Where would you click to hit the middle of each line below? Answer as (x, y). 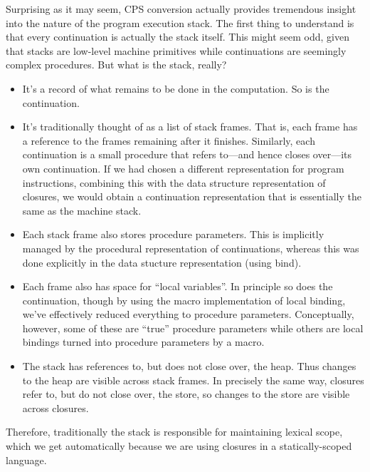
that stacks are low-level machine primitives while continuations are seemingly (176, 50)
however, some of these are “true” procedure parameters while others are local (193, 328)
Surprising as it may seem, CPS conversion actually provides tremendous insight (181, 9)
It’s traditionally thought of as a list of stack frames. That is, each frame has (190, 127)
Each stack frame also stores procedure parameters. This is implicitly (173, 234)
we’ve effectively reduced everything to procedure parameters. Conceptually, (188, 314)
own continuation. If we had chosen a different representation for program (183, 168)
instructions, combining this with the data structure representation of (174, 182)
